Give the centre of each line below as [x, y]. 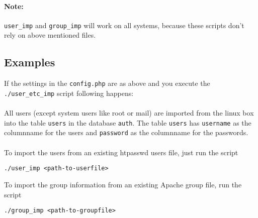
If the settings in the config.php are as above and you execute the [107, 83]
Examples [30, 62]
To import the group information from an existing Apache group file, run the [123, 184]
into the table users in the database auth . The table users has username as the [128, 122]
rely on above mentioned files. [50, 35]
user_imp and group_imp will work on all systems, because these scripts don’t [124, 25]
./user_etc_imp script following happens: [69, 93]
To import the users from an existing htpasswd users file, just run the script [121, 152]
